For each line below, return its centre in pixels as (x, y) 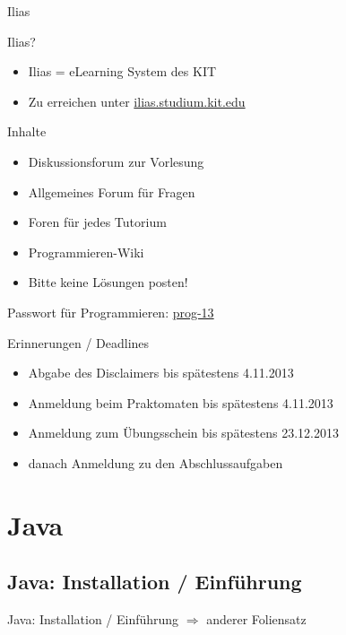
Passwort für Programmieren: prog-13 (111, 312)
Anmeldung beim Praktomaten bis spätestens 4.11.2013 (181, 402)
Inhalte (27, 131)
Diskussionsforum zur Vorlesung (116, 161)
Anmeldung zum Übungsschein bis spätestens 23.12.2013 (183, 433)
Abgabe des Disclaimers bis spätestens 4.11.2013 (161, 373)
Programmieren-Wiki (86, 252)
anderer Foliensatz (256, 619)
